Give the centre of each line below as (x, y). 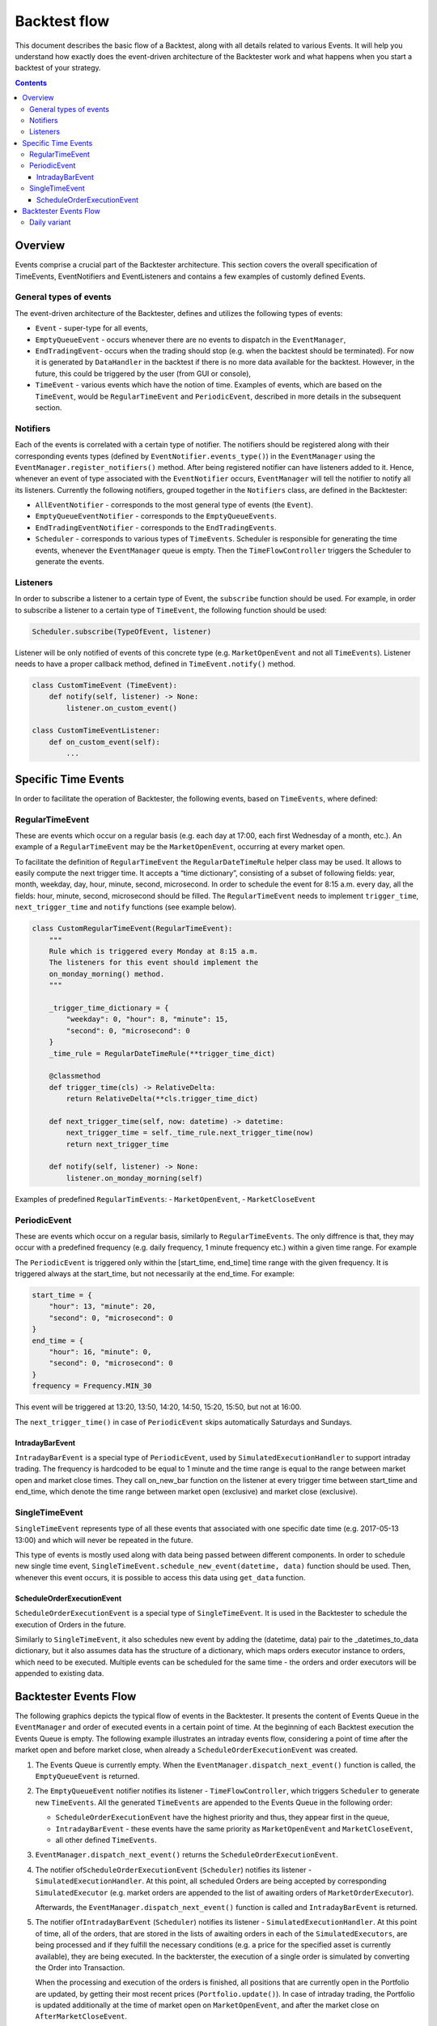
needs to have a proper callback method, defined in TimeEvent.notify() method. (155, 664)
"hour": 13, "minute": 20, (103, 1306)
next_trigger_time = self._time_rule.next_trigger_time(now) (190, 1133)
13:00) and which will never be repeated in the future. (104, 1540)
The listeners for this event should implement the (154, 963)
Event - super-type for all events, (92, 328)
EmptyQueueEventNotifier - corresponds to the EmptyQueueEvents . (156, 516)
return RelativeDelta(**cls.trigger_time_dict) (162, 1099)
